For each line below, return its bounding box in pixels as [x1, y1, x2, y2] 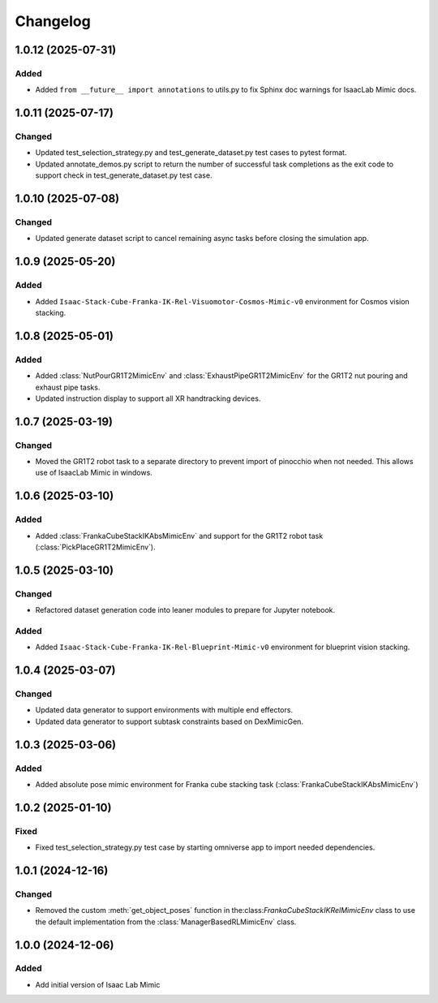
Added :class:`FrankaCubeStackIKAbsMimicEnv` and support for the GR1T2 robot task [35, 531, 324, 540]
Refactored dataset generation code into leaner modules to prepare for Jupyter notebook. [35, 605, 336, 615]
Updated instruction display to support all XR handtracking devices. [35, 394, 261, 403]
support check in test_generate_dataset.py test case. [35, 170, 213, 180]
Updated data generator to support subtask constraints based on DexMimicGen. [35, 717, 304, 726]
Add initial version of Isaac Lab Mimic [35, 979, 161, 989]
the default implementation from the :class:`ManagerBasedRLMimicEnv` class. [35, 917, 297, 927]
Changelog [15, 12, 91, 30]
